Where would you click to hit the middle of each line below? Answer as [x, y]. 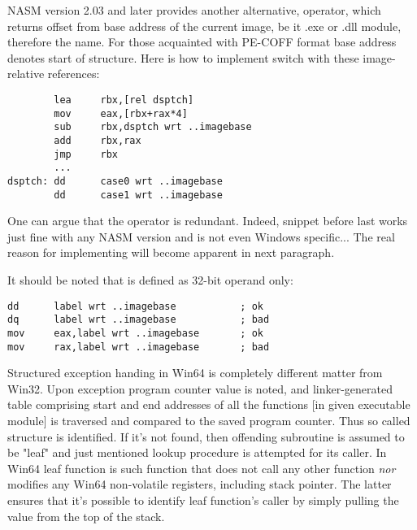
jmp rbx [86, 154]
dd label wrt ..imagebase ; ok [135, 306]
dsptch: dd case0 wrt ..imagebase [115, 181]
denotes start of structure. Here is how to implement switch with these [183, 57]
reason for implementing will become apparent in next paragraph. [171, 252]
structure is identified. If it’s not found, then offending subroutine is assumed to [206, 436]
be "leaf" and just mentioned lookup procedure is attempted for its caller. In [197, 452]
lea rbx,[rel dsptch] [124, 100]
